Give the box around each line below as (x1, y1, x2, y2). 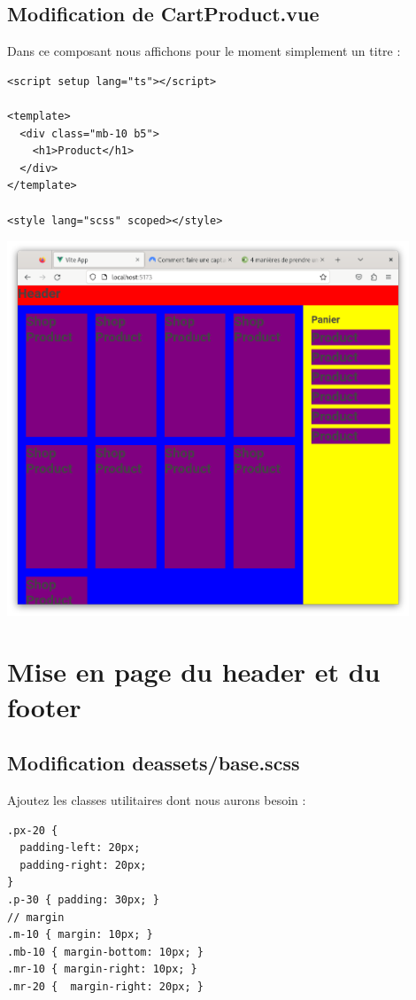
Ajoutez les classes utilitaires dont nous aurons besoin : (7, 790, 306, 809)
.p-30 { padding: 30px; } (7, 893, 159, 906)
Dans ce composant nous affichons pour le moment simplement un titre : (7, 42, 401, 60)
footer (7, 688, 81, 724)
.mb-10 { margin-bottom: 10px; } (7, 945, 204, 958)
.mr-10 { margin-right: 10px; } (7, 963, 197, 976)
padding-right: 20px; (19, 858, 147, 871)
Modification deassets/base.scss (7, 749, 300, 777)
